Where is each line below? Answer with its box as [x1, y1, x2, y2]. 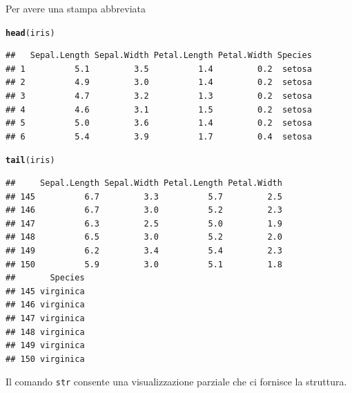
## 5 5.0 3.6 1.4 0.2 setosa [6, 118, 312, 128]
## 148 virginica [6, 327, 85, 337]
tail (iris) [6, 155, 55, 166]
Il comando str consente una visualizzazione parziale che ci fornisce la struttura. [6, 374, 347, 389]
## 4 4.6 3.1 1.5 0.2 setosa [6, 104, 312, 115]
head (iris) [6, 28, 55, 38]
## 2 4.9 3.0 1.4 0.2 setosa [6, 77, 312, 88]
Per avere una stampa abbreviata [6, 1, 146, 15]
